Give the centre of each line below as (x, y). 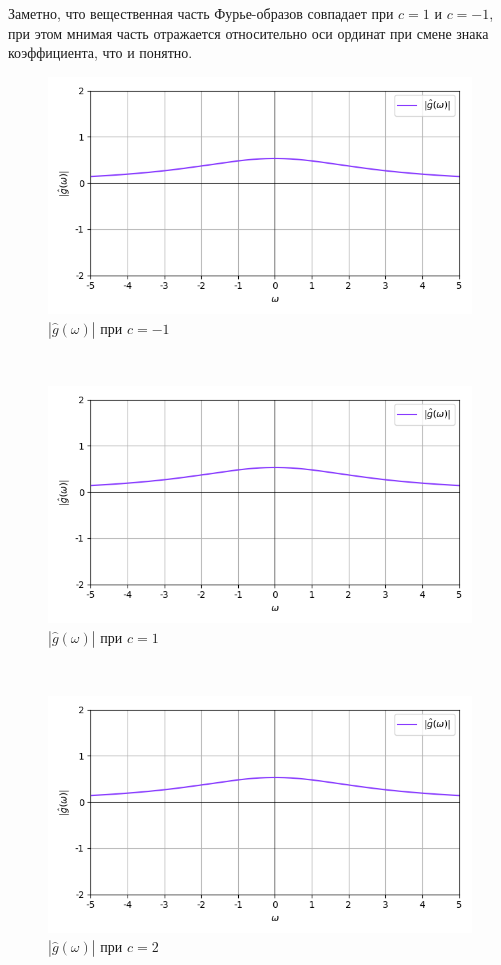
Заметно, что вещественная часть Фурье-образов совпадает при (201, 13)
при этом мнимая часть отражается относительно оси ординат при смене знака (248, 32)
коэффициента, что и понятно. (100, 52)
